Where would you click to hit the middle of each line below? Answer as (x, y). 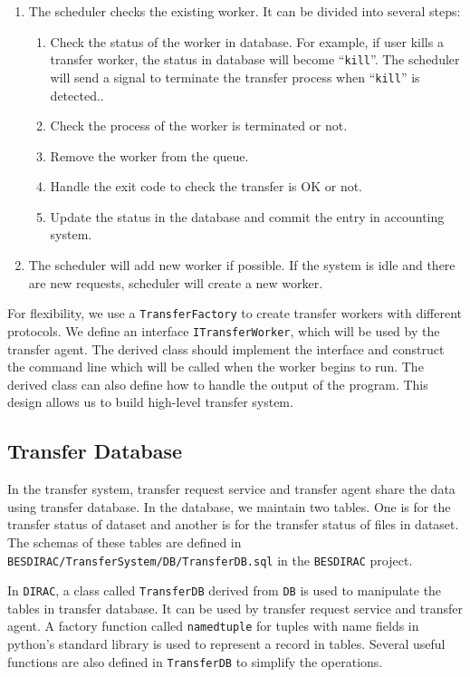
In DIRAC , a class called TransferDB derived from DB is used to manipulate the (225, 590)
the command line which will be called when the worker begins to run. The (216, 367)
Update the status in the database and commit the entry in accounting (247, 216)
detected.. (77, 95)
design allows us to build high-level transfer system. (150, 402)
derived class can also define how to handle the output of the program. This (218, 384)
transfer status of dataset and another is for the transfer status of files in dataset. (233, 524)
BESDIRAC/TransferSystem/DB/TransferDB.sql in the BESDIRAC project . (210, 560)
